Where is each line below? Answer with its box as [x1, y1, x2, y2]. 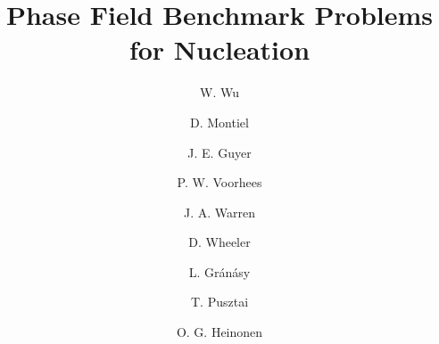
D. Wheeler [188, 233, 251, 251]
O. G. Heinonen [176, 323, 263, 341]
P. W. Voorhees [177, 173, 262, 192]
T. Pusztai [190, 292, 249, 311]
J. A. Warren [183, 202, 255, 221]
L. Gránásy [188, 262, 251, 281]
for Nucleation [128, 31, 311, 68]
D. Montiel [190, 112, 249, 131]
